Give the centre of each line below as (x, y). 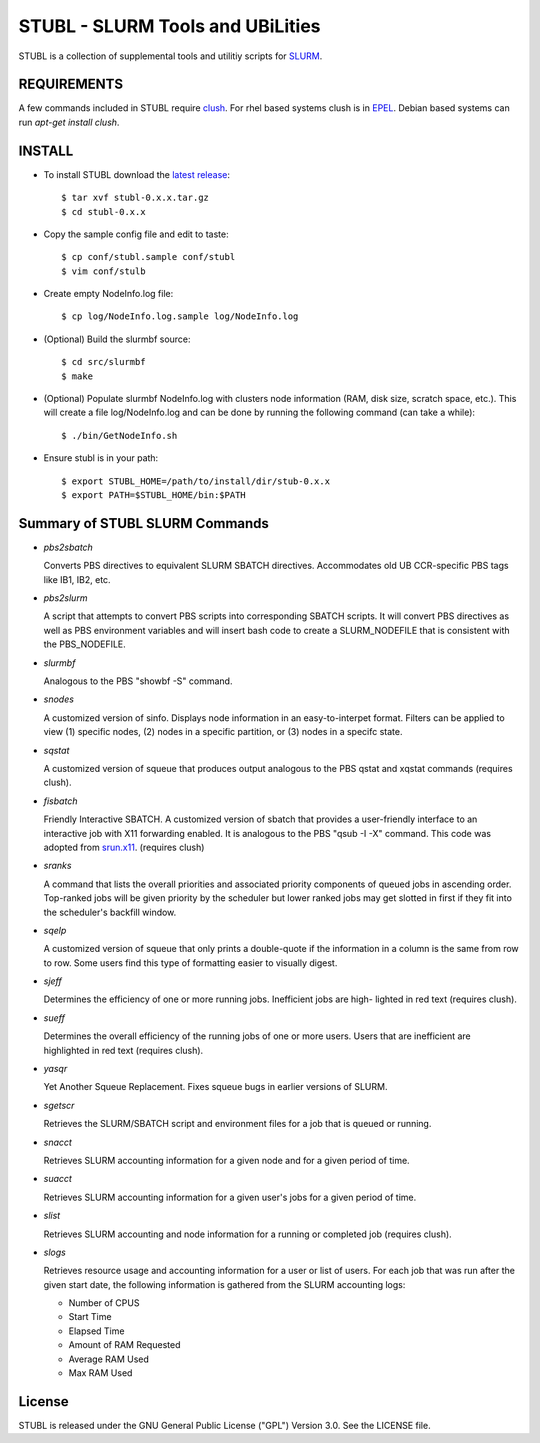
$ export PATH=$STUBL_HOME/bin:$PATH (154, 495)
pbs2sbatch (68, 547)
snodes (59, 699)
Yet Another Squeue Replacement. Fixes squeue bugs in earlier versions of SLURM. (215, 1087)
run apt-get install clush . (69, 122)
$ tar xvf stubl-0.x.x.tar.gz (135, 198)
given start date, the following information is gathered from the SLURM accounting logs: (224, 1284)
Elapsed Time (96, 1331)
